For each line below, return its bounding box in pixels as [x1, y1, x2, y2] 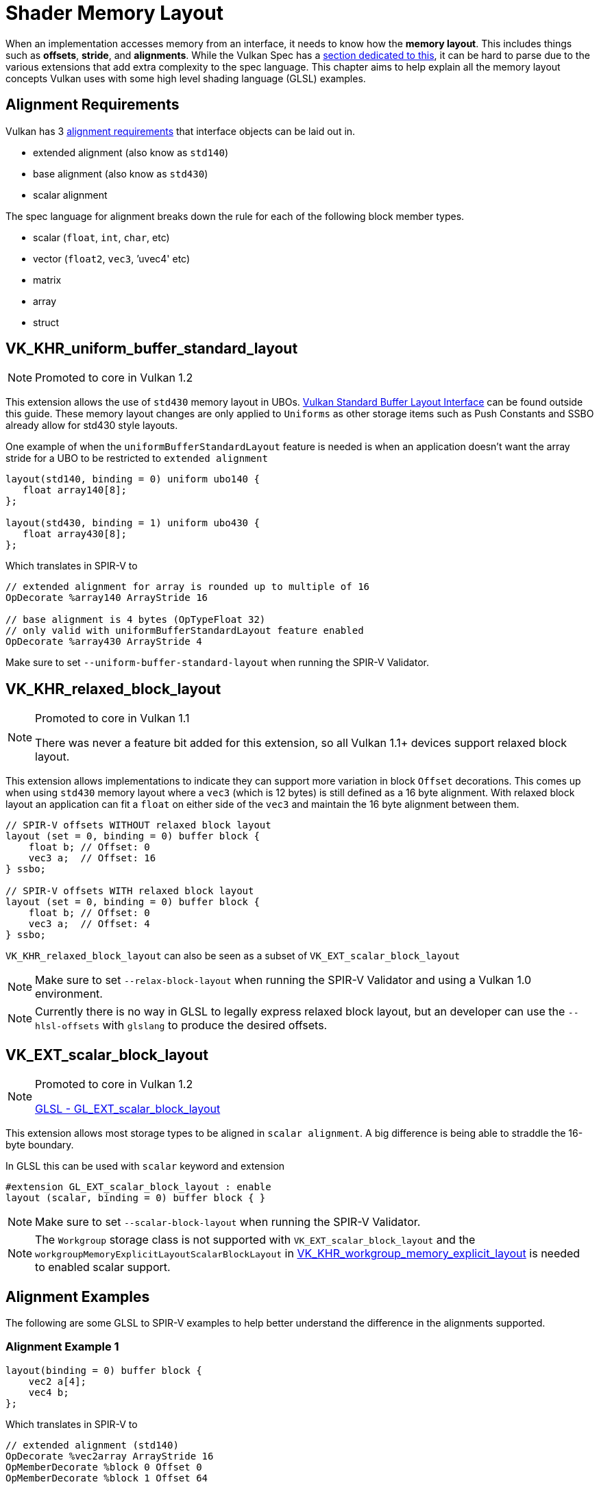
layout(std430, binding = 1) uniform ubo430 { [5, 517, 260, 529]
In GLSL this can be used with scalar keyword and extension [5, 1160, 285, 1172]
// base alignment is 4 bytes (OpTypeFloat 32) [5, 614, 266, 626]
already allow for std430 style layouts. [5, 419, 178, 432]
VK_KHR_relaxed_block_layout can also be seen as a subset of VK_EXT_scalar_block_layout [5, 950, 461, 962]
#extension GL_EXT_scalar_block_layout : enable [5, 1181, 271, 1193]
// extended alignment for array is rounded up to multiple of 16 [5, 581, 370, 593]
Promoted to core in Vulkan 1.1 [35, 711, 190, 726]
